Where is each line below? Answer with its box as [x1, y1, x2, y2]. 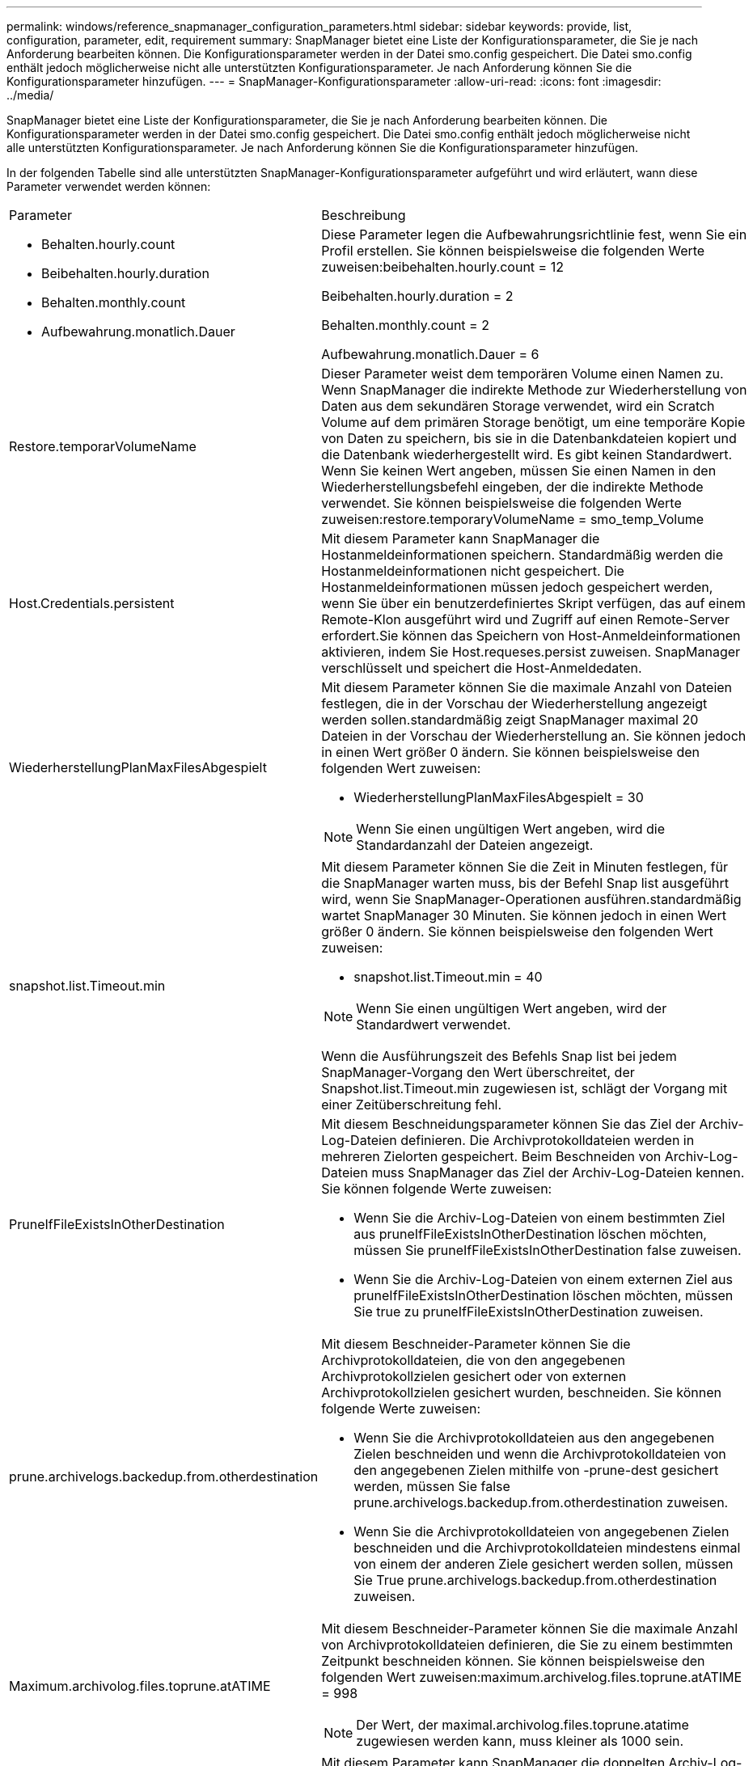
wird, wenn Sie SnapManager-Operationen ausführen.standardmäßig [321, 891, 742, 907]
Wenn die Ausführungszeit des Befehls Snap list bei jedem [321, 1048, 677, 1064]
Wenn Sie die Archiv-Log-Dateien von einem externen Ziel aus [353, 1271, 734, 1287]
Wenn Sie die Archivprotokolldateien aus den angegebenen [353, 1430, 715, 1446]
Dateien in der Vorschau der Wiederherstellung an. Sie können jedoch [321, 728, 747, 744]
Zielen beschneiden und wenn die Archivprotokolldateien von [353, 1446, 726, 1462]
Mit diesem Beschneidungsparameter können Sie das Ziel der [321, 1116, 696, 1132]
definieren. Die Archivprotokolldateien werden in [400, 1132, 695, 1148]
